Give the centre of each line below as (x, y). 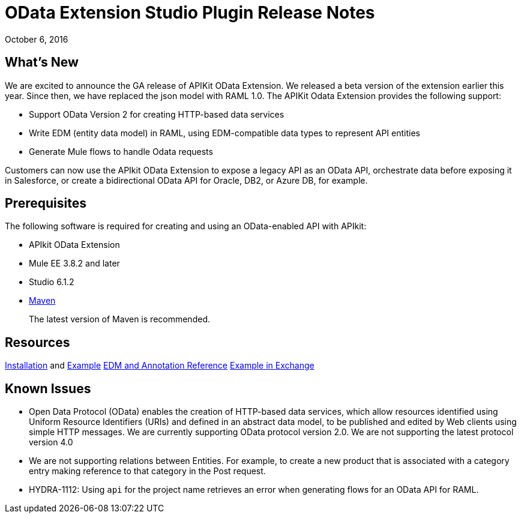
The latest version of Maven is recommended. (119, 319)
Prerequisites (46, 203)
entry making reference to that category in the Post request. (147, 471)
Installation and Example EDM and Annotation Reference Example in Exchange (160, 366)
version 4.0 (51, 442)
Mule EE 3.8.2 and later (74, 264)
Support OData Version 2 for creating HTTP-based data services (157, 114)
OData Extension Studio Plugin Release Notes (190, 13)
